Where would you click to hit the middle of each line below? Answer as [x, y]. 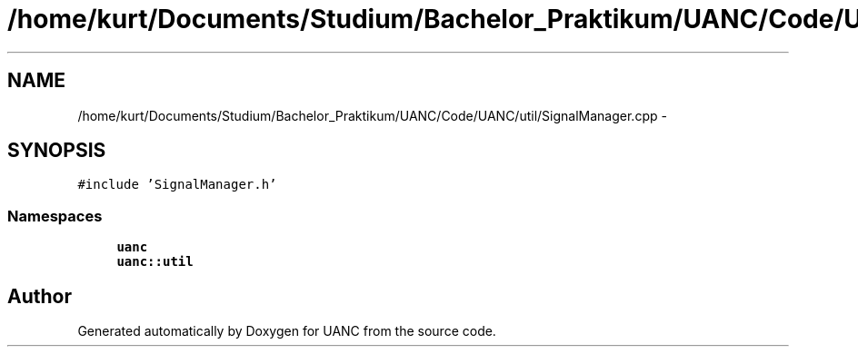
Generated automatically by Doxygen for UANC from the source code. [287, 331]
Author [40, 296]
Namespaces [55, 216]
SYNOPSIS [57, 151]
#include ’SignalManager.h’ [177, 185]
